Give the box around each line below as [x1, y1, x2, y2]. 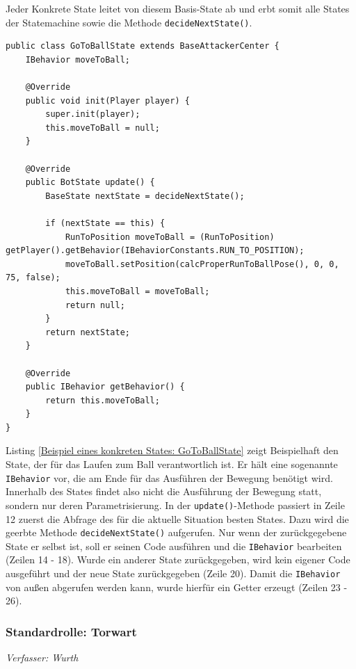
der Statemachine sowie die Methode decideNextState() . [6, 15, 252, 29]
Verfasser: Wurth [6, 650, 79, 665]
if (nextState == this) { [45, 218, 165, 228]
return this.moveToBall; [45, 395, 160, 405]
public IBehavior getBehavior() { [25, 382, 185, 392]
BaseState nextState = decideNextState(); [45, 191, 245, 201]
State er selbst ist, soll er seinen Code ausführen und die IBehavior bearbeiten [6, 538, 342, 553]
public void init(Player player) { [25, 95, 190, 106]
